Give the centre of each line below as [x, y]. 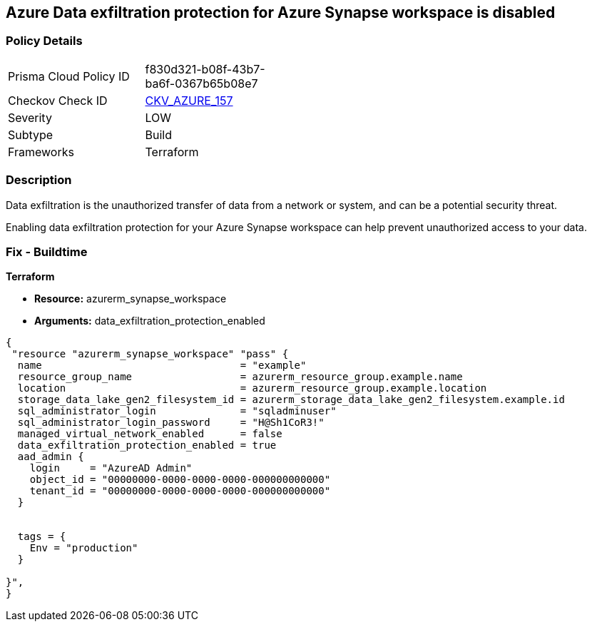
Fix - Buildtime [47, 251]
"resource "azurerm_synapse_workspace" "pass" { [150, 354]
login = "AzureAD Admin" [111, 468]
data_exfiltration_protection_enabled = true [147, 445]
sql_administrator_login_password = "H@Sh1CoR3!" [171, 423]
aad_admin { [51, 457]
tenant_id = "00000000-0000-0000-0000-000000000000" [180, 491]
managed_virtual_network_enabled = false [150, 434]
